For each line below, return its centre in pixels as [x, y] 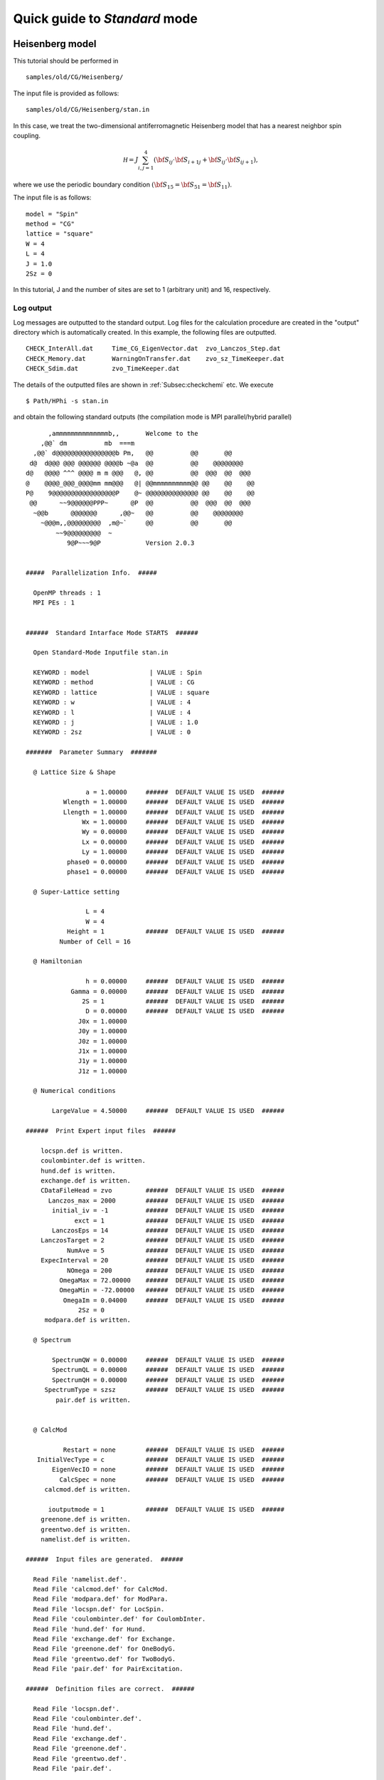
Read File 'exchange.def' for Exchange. [105, 1639]
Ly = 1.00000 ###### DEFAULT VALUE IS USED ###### [183, 852]
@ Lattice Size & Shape [75, 772]
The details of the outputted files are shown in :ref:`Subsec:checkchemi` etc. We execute [143, 384]
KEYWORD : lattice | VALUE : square [121, 692]
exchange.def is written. [86, 1181]
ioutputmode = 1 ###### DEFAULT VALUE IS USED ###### [166, 1509]
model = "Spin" [52, 214]
